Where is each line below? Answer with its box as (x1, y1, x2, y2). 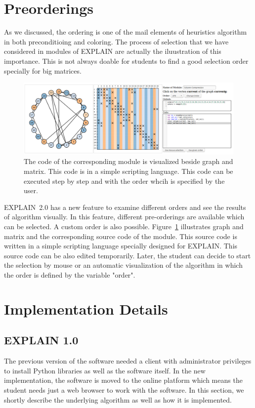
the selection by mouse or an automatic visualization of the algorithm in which (4, 260, 243, 270)
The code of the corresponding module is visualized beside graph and (24, 156, 233, 166)
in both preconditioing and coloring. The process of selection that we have (4, 36, 229, 46)
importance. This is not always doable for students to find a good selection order (4, 55, 249, 66)
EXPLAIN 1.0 (4, 332, 79, 348)
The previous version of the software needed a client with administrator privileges (4, 356, 252, 366)
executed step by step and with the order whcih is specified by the (24, 175, 225, 186)
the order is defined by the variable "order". (4, 269, 135, 280)
